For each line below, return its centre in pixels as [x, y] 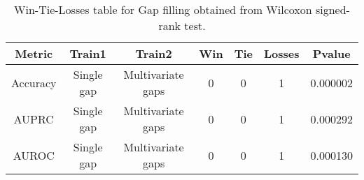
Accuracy [34, 82]
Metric [34, 53]
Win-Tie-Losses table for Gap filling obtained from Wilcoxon [163, 9]
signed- [332, 9]
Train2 [154, 53]
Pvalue [331, 53]
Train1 [88, 53]
